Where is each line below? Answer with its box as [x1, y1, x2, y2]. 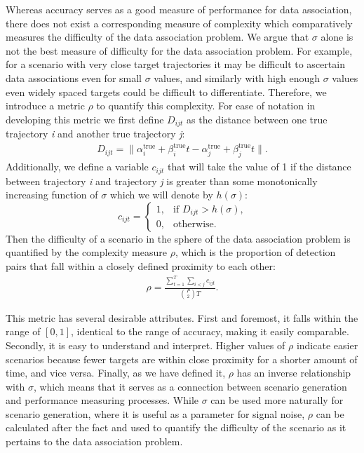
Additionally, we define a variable [6, 159, 149, 174]
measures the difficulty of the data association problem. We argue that [6, 29, 309, 44]
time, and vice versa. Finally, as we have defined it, [6, 365, 226, 380]
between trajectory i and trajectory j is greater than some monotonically [6, 173, 318, 188]
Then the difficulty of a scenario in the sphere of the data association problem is [6, 231, 351, 245]
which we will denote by [109, 187, 213, 202]
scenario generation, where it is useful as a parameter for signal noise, [6, 406, 305, 421]
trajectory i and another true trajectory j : [6, 126, 185, 141]
